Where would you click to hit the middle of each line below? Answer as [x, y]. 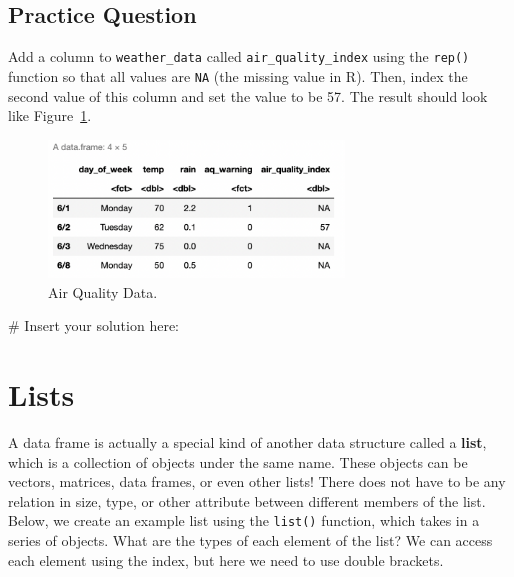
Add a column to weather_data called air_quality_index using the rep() [239, 56]
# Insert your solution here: [93, 325]
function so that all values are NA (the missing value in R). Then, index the [238, 75]
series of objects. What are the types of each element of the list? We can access [250, 539]
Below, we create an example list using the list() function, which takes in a [244, 520]
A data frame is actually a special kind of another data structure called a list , [247, 441]
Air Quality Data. [103, 291]
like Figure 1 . [50, 115]
